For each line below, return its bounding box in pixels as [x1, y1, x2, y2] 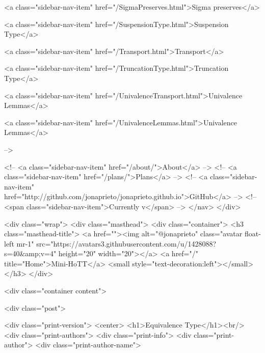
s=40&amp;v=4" [4, 248, 57, 259]
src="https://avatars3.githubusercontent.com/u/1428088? [36, 238, 217, 249]
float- [244, 228, 261, 239]
